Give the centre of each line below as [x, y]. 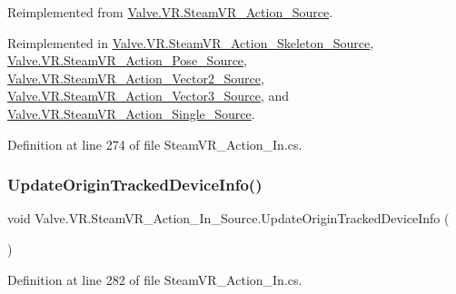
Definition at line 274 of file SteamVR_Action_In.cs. [155, 144]
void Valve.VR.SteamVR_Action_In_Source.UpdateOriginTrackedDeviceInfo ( [228, 218]
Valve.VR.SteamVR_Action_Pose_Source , [127, 60]
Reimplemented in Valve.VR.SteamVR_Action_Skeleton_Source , [191, 42]
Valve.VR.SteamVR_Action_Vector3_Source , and [149, 96]
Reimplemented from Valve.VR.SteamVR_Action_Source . [170, 12]
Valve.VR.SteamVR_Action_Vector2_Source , [136, 78]
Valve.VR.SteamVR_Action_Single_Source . [131, 113]
